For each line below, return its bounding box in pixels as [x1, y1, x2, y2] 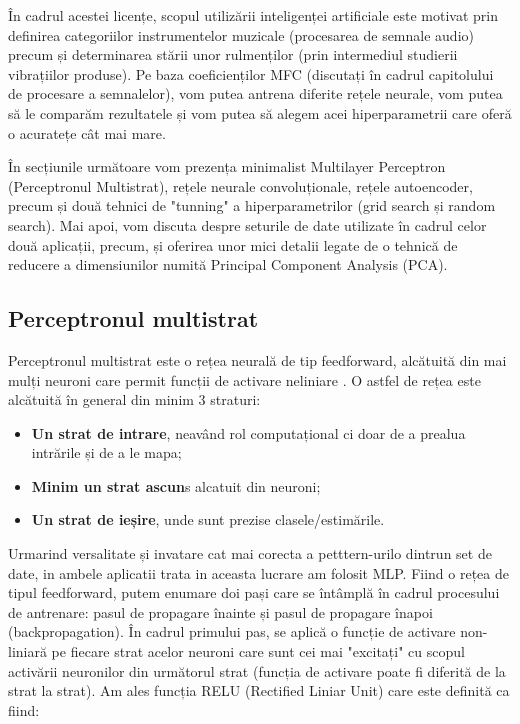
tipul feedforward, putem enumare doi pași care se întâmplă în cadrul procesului [8, 582, 500, 603]
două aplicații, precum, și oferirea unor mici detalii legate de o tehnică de [8, 234, 458, 255]
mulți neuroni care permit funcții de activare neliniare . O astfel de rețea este [8, 369, 481, 390]
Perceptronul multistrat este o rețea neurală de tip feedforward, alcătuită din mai [8, 349, 507, 370]
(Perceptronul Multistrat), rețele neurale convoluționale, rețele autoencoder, [8, 175, 473, 196]
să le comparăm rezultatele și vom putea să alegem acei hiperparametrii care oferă [8, 102, 512, 123]
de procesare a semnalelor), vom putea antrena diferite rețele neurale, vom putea [8, 83, 503, 104]
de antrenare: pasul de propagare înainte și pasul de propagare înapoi [8, 601, 433, 622]
